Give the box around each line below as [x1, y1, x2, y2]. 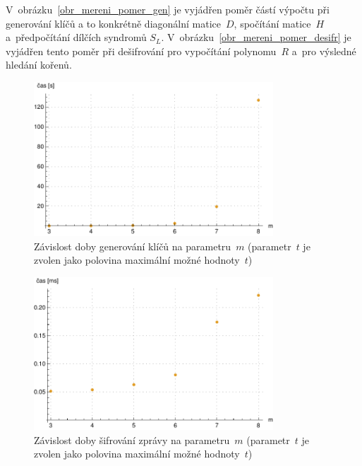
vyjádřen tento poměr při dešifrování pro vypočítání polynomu [6, 43, 277, 58]
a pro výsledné [291, 43, 356, 58]
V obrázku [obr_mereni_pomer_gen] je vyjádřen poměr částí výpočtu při [6, 2, 330, 16]
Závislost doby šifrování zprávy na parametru [34, 432, 230, 447]
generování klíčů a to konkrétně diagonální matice [6, 16, 221, 30]
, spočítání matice [234, 16, 311, 30]
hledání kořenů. [6, 57, 72, 72]
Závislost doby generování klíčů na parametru [34, 238, 231, 253]
